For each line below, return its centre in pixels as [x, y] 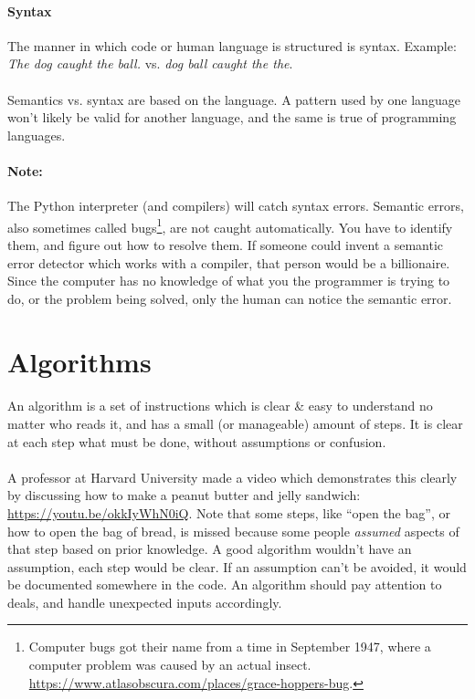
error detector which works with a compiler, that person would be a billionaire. [229, 262]
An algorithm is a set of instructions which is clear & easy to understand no [220, 406]
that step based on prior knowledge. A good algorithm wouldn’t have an [210, 549]
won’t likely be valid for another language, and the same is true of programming [232, 117]
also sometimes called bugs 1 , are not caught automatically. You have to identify [230, 225]
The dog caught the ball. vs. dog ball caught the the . [150, 63]
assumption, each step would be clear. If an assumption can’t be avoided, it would [237, 566]
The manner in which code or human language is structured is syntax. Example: [232, 45]
